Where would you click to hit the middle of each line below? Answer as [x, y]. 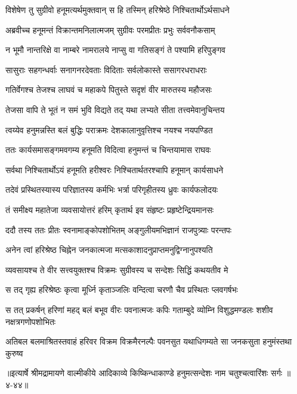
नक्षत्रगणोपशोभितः [31, 321]
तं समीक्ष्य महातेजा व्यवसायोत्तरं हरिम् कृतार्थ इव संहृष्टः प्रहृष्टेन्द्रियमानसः [110, 209]
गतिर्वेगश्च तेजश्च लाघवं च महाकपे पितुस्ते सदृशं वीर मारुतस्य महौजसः [109, 90]
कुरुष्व [14, 353]
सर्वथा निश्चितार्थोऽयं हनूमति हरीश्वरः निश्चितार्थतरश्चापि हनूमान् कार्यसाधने [115, 169]
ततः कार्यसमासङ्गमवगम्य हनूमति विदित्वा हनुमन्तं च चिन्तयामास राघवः [108, 150]
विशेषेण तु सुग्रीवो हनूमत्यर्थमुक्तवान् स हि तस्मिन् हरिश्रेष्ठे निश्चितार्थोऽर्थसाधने [117, 10]
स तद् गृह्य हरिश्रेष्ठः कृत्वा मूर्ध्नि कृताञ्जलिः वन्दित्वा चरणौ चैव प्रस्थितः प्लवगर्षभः [122, 290]
